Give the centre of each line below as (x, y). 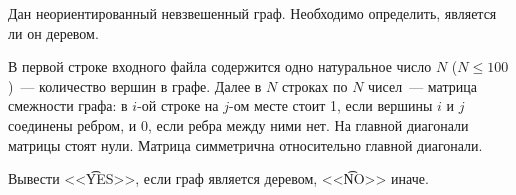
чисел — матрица (422, 85)
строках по (314, 85)
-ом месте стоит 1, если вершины (331, 105)
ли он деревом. (53, 32)
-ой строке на (178, 105)
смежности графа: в (68, 105)
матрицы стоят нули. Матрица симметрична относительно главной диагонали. (245, 144)
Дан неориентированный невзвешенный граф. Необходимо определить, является (252, 13)
